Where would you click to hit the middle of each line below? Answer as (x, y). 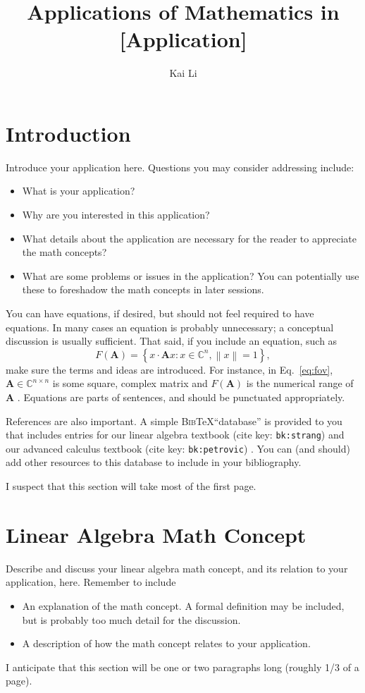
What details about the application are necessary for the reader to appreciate (189, 238)
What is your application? (79, 191)
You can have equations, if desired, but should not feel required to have (160, 313)
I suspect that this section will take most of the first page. (131, 486)
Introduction (68, 133)
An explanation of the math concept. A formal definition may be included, (183, 605)
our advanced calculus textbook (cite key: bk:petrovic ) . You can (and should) (178, 448)
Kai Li (183, 73)
